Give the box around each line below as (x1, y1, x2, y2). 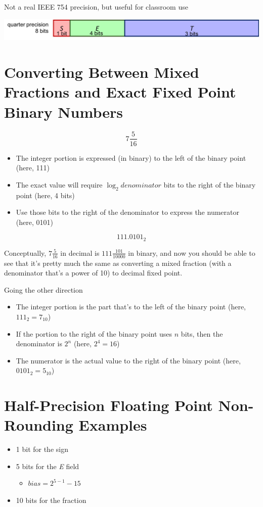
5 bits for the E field (16, 460, 79, 471)
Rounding (4, 414, 73, 435)
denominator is (16, 338, 62, 349)
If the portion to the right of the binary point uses (16, 328, 172, 339)
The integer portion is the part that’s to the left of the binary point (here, (16, 301, 246, 312)
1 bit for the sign (16, 444, 68, 454)
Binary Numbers (4, 101, 123, 122)
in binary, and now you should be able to (128, 247, 255, 258)
